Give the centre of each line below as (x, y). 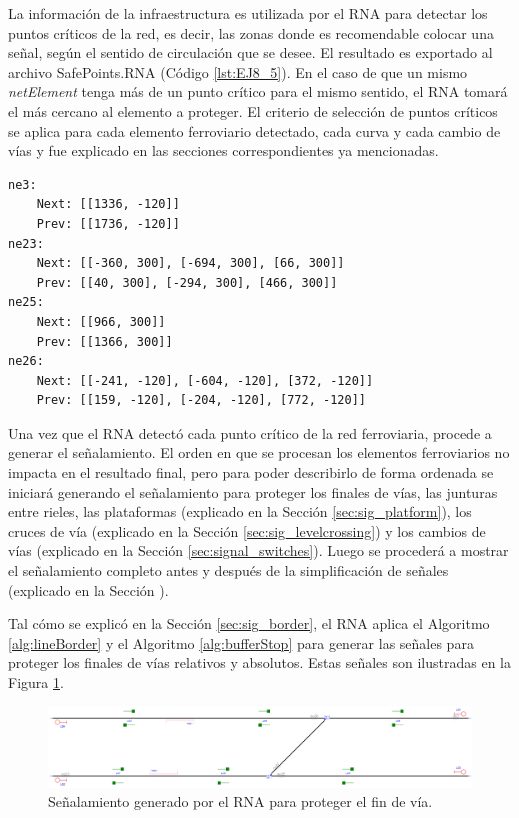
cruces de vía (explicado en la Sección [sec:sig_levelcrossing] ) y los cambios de (247, 530)
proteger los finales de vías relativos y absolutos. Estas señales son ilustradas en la (259, 662)
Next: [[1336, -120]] (108, 204)
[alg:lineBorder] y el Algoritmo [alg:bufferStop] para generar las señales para (241, 642)
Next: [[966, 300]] (101, 321)
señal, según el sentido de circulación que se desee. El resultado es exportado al (250, 52)
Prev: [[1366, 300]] (104, 341)
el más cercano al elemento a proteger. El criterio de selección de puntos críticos (253, 110)
